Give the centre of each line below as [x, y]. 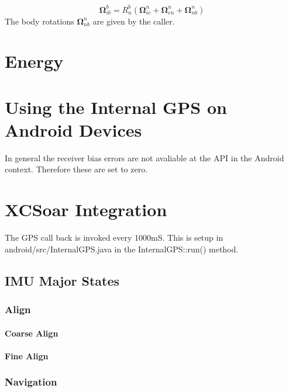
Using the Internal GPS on [116, 107]
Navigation [31, 382]
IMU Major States [62, 280]
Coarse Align [32, 333]
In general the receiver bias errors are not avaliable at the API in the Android [144, 157]
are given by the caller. [134, 21]
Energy [34, 61]
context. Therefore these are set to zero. [76, 169]
